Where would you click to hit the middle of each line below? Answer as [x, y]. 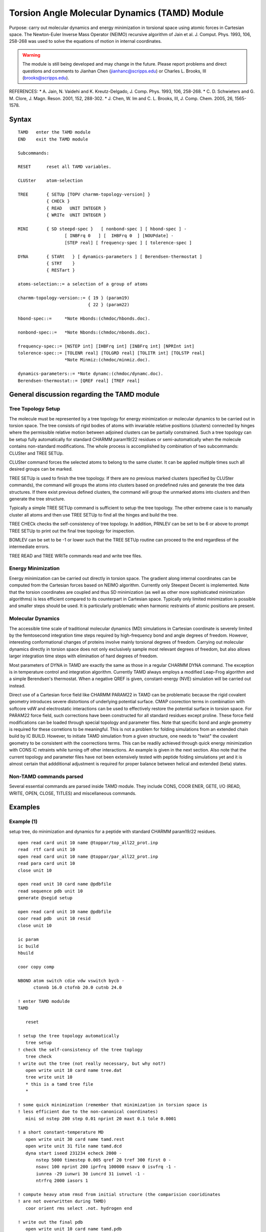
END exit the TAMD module [53, 139]
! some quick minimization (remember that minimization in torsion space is [113, 1105]
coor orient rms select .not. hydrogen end [79, 1208]
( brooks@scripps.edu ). [46, 78]
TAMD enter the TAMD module [54, 132]
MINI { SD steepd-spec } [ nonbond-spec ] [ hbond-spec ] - [102, 229]
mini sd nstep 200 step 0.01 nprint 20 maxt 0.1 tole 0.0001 [101, 1118]
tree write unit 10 [49, 1077]
